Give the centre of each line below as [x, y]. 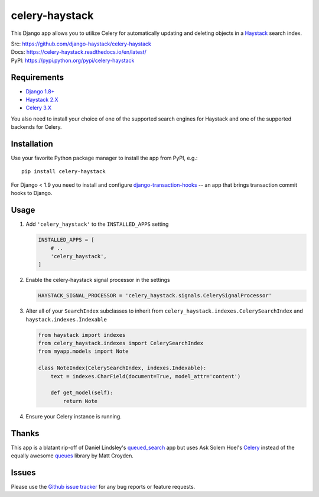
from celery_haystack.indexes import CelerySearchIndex [121, 343]
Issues [23, 472]
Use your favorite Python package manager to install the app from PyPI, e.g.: [104, 158]
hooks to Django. [32, 193]
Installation [32, 144]
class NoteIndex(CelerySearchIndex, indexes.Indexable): [122, 368]
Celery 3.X [39, 108]
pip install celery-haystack [64, 172]
